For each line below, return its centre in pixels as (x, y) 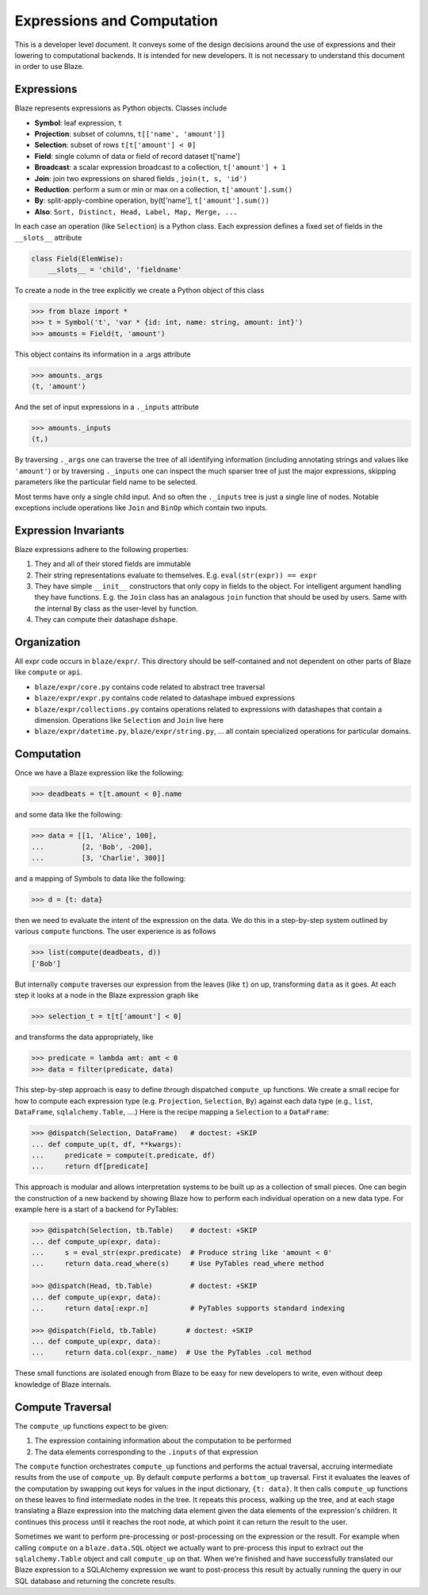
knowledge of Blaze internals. (63, 1384)
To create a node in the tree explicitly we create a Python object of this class (139, 290)
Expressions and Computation (116, 21)
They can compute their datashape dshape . (106, 620)
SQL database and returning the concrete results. (95, 1581)
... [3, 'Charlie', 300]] (98, 858)
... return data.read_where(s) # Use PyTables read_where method (178, 1264)
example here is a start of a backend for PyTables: (97, 1209)
